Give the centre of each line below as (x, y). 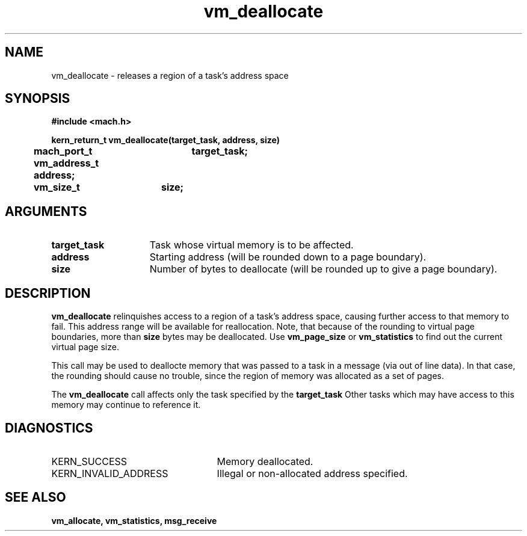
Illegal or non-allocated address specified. (312, 473)
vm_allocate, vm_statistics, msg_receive (134, 520)
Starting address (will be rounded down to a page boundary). (288, 257)
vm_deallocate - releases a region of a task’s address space (170, 75)
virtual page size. (85, 347)
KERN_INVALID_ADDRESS (110, 473)
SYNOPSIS (38, 99)
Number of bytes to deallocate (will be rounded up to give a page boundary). (323, 269)
